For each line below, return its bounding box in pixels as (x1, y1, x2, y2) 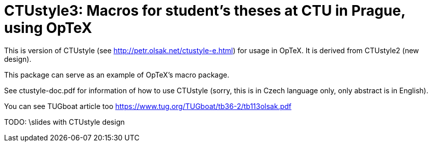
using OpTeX (4, 19, 92, 36)
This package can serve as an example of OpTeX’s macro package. (4, 70, 229, 79)
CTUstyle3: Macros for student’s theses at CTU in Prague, (4, 2, 406, 19)
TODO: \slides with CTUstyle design (4, 117, 125, 126)
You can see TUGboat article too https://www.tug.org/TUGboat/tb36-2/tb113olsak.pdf (4, 101, 292, 111)
